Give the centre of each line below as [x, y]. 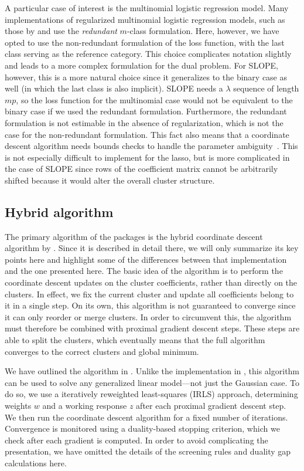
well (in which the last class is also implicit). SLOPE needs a [114, 88]
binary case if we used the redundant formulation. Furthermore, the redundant [146, 111]
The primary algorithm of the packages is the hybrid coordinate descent [134, 236]
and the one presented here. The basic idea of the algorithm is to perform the [144, 271]
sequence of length [266, 88]
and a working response [85, 406]
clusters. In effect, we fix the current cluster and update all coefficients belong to [149, 294]
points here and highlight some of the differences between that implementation [146, 259]
